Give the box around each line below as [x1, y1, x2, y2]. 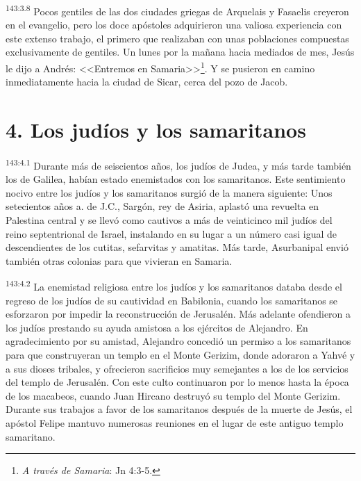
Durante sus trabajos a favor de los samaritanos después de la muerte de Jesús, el [6, 402, 353, 416]
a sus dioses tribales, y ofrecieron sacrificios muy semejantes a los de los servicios [6, 361, 349, 375]
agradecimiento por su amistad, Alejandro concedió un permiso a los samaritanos [6, 334, 351, 348]
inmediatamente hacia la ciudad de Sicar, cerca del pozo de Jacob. [6, 74, 288, 89]
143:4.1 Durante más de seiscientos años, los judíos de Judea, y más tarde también [6, 156, 351, 172]
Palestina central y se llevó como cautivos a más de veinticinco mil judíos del [6, 213, 333, 227]
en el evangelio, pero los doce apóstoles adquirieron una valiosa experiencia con [6, 17, 342, 32]
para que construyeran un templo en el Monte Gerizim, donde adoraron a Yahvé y [6, 348, 355, 362]
